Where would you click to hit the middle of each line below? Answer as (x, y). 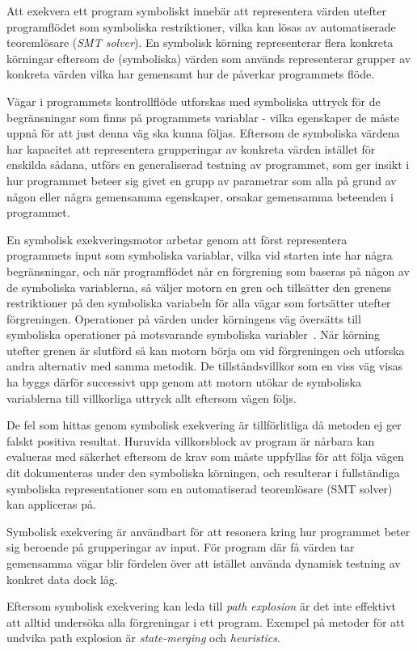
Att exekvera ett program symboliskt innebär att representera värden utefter (196, 11)
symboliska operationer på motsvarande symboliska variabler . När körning (193, 334)
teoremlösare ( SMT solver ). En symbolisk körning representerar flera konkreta (200, 42)
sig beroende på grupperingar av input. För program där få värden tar (181, 547)
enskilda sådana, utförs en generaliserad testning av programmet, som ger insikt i (208, 165)
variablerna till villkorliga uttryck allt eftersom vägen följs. (152, 397)
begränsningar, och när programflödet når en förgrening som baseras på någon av (208, 271)
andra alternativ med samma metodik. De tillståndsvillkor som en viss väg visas (205, 366)
